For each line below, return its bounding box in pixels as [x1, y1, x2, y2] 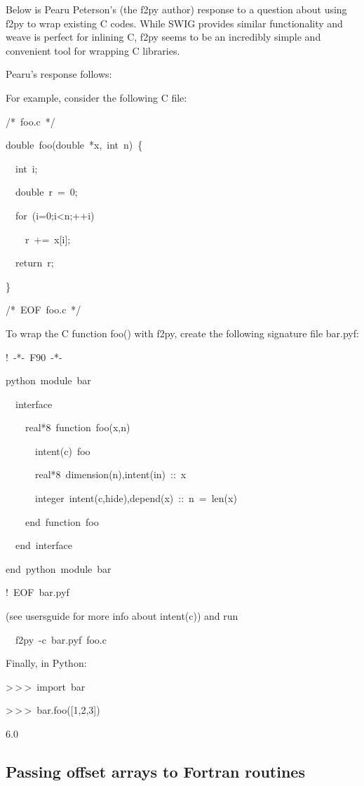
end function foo [25, 514, 99, 529]
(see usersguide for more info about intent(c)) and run [6, 609, 238, 623]
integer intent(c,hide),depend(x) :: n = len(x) [34, 491, 237, 506]
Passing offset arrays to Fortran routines [6, 760, 305, 782]
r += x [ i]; [25, 231, 71, 246]
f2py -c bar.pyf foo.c [15, 632, 107, 646]
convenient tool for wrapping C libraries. [6, 43, 180, 57]
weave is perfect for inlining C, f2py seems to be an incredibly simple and [6, 29, 321, 44]
